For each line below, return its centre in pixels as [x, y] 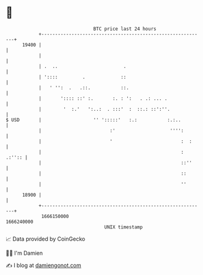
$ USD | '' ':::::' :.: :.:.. [94, 120]
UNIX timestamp [124, 227]
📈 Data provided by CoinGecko [46, 239]
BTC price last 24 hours [125, 29]
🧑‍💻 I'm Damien [24, 253]
